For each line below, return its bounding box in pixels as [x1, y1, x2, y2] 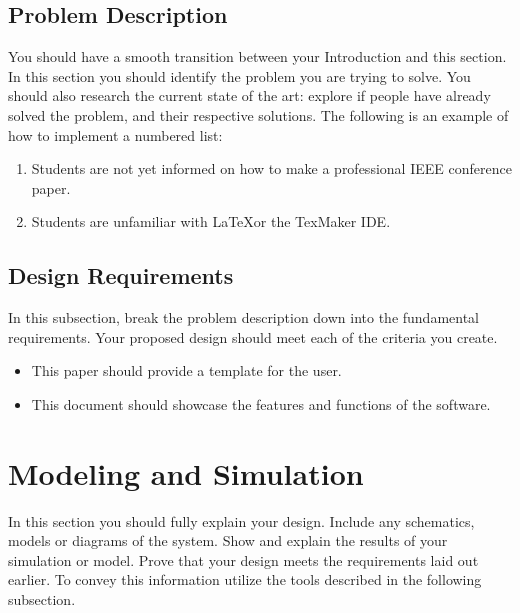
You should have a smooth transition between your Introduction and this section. [8, 46, 507, 67]
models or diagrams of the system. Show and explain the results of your [8, 530, 448, 551]
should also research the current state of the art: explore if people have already [8, 85, 491, 106]
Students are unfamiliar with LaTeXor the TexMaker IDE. [31, 211, 391, 232]
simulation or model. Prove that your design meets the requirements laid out [8, 549, 479, 570]
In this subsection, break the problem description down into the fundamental [8, 307, 480, 328]
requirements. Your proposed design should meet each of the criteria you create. [8, 326, 498, 347]
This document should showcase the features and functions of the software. [31, 393, 491, 414]
